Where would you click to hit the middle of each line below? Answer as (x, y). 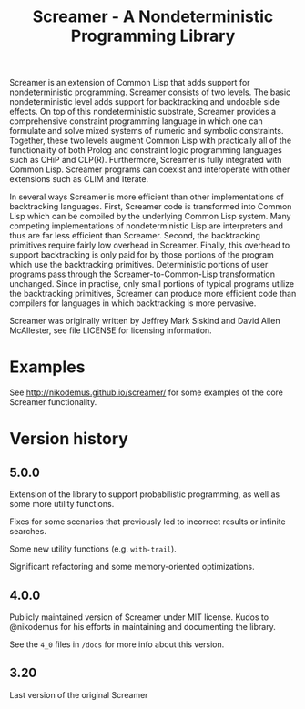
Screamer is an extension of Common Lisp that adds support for (130, 83)
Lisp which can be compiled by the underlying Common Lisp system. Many (150, 217)
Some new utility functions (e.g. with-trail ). (93, 549)
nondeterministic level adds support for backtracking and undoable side (145, 102)
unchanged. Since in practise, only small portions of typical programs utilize (152, 284)
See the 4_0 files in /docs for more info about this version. (117, 644)
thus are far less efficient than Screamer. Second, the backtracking (135, 236)
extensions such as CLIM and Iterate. (79, 179)
